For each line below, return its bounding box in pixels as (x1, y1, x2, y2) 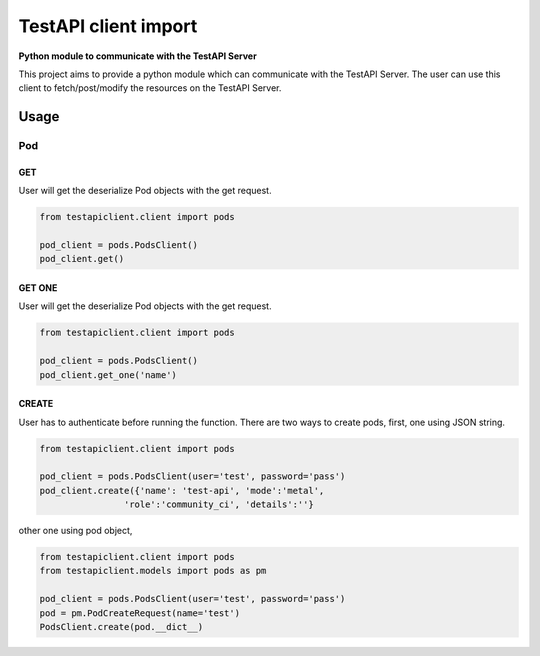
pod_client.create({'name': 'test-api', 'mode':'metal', (39, 485, 325, 496)
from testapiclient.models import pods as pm (39, 565, 267, 577)
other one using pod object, (18, 525, 133, 537)
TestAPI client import (18, 15, 198, 37)
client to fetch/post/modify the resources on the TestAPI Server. (18, 82, 282, 94)
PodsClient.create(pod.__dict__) (39, 621, 204, 633)
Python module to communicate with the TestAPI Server (18, 50, 257, 62)
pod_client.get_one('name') (39, 369, 177, 380)
